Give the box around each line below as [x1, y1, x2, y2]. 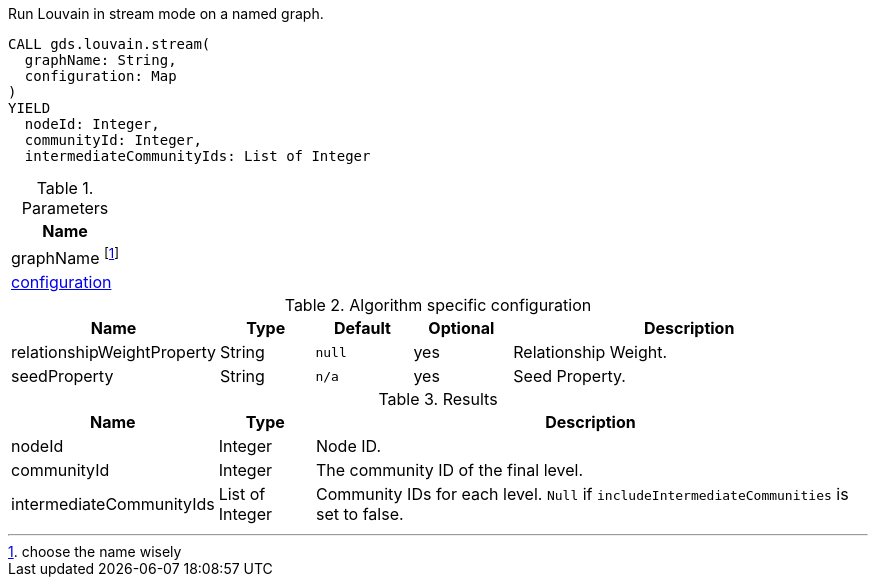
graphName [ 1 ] [11, 245, 120, 269]
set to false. [315, 504, 404, 525]
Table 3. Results [378, 389, 498, 410]
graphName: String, [24, 52, 177, 68]
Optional [428, 318, 495, 339]
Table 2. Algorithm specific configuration [284, 295, 592, 316]
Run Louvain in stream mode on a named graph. [8, 5, 324, 22]
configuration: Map [24, 68, 177, 84]
